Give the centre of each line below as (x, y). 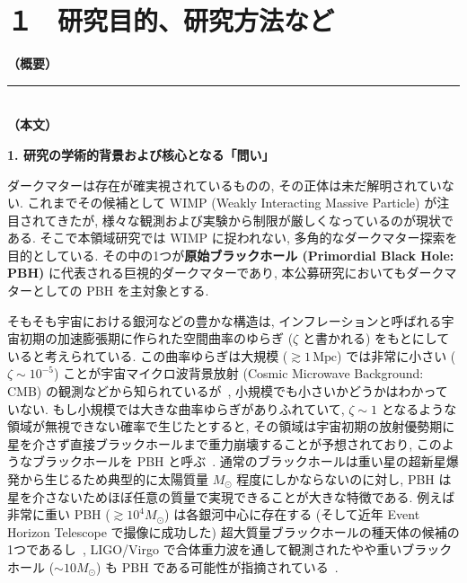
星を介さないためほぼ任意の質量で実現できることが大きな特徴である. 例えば (231, 496)
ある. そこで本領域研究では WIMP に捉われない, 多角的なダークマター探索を (233, 238)
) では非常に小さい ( (397, 355)
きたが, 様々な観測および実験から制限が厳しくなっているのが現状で (256, 220)
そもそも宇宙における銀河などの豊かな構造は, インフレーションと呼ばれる (225, 320)
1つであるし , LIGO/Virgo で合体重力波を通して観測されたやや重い (205, 549)
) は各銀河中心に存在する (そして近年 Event (292, 514)
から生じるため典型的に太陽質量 (114, 479)
